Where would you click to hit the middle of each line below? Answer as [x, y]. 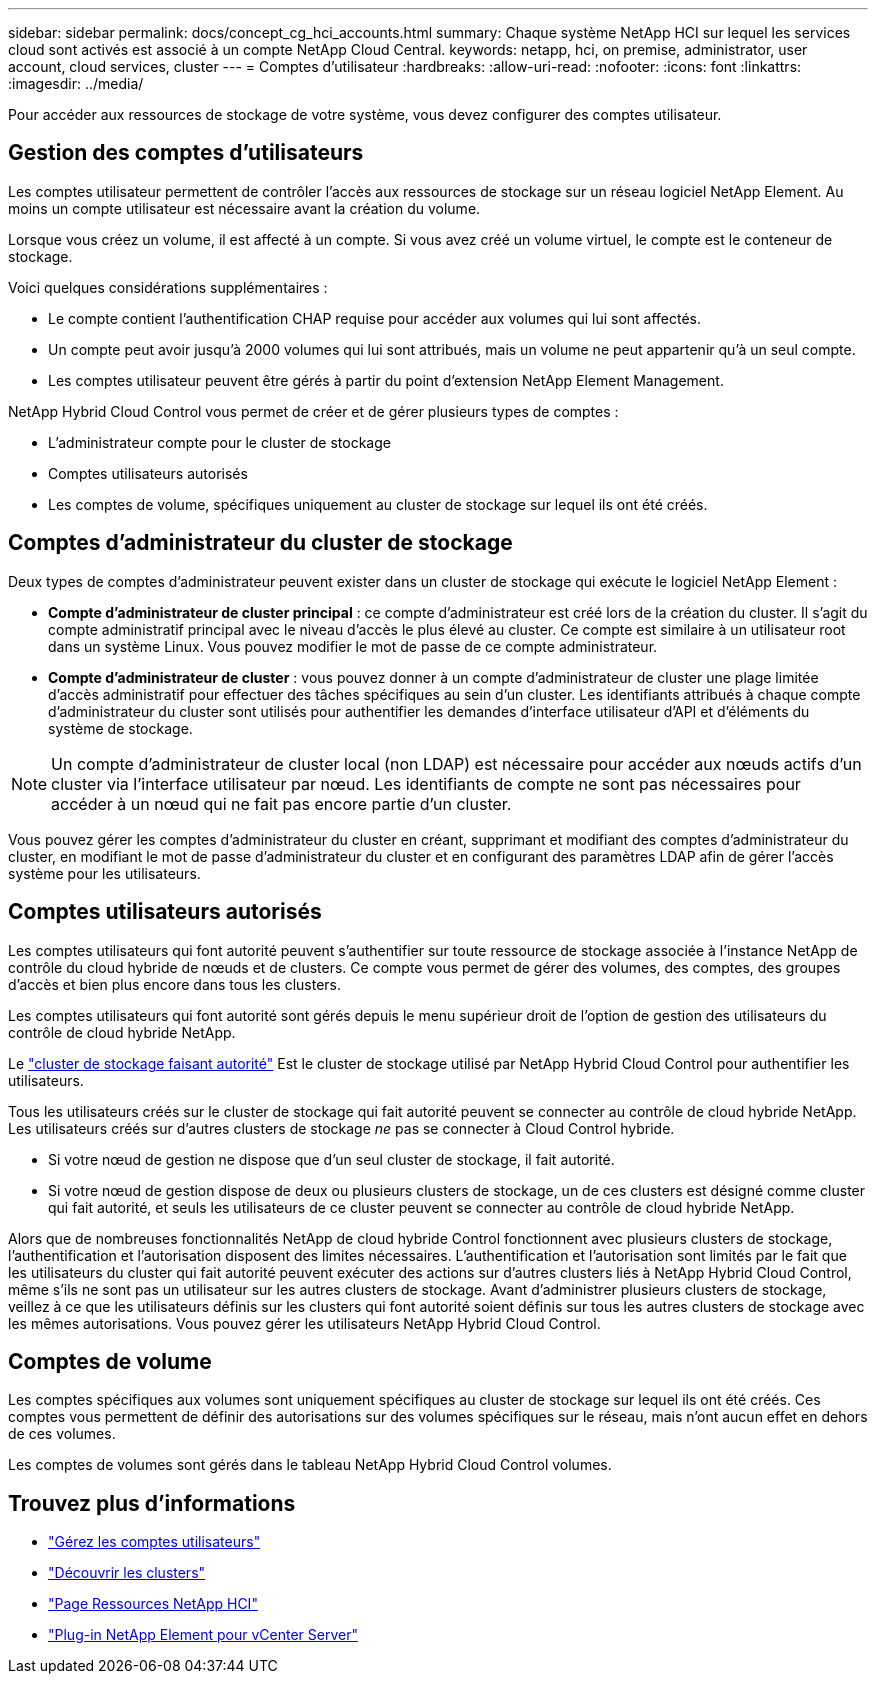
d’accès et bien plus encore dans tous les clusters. [175, 984]
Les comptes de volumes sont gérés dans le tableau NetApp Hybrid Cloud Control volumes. [310, 1465]
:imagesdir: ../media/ [76, 83]
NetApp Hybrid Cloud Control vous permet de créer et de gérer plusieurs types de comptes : [313, 411]
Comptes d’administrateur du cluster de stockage [260, 543]
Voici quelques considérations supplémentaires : [168, 287]
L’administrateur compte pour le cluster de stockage [219, 442]
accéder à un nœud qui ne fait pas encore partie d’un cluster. [281, 803]
